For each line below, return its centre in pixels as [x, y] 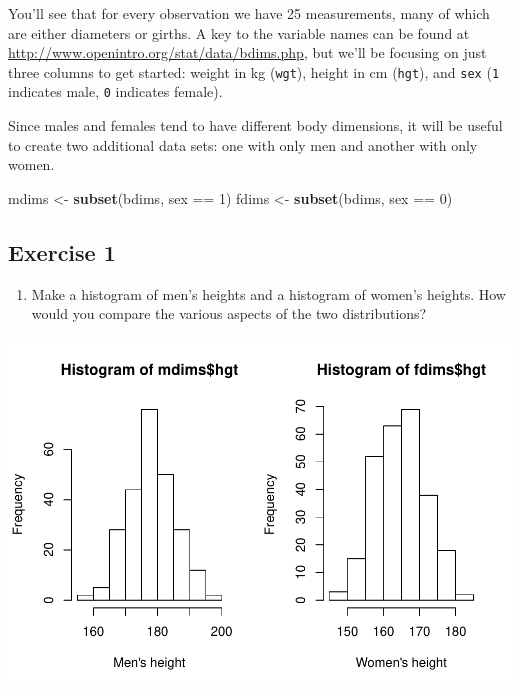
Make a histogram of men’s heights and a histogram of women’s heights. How [268, 293]
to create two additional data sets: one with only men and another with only [243, 144]
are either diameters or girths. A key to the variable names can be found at [239, 32]
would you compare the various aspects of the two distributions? [229, 313]
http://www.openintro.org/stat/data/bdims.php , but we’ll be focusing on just [247, 52]
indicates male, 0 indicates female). [115, 91]
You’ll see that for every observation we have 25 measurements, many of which [249, 13]
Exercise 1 [62, 251]
